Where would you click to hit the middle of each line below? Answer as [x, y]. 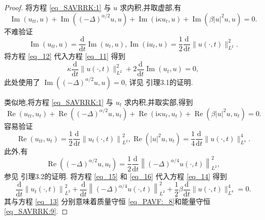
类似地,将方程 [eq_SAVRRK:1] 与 [59, 102]
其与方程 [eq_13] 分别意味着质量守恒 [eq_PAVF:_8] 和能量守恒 [107, 201]
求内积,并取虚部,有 [150, 7]
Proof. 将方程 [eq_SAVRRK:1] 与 [58, 7]
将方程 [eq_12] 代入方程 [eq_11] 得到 [65, 56]
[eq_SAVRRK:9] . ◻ [36, 211]
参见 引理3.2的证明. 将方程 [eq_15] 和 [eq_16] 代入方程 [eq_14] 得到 [116, 176]
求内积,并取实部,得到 [159, 102]
